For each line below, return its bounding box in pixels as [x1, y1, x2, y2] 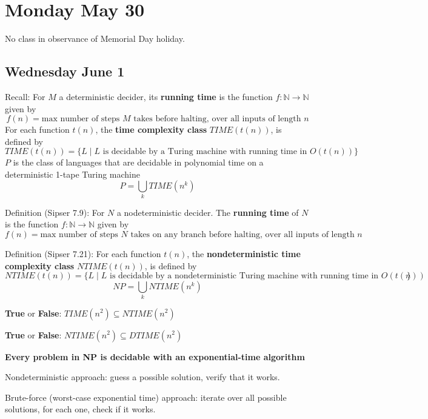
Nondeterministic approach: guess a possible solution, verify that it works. [5, 370, 280, 383]
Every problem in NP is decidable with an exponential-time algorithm [5, 350, 305, 363]
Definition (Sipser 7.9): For [5, 206, 105, 218]
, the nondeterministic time [187, 247, 301, 260]
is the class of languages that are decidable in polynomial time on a [13, 156, 264, 169]
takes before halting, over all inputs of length [133, 115, 301, 124]
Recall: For [5, 90, 45, 102]
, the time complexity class [95, 123, 207, 136]
